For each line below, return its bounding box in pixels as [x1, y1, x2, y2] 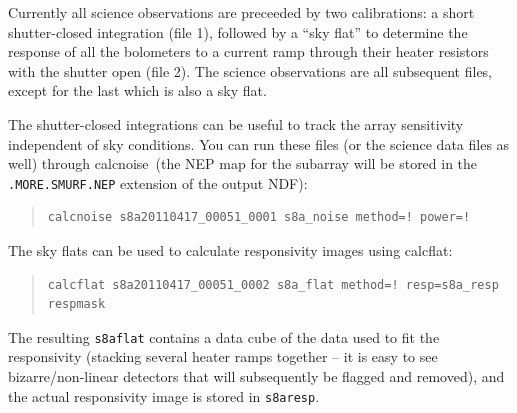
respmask [47, 297, 106, 312]
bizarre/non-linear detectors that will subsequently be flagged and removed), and [8, 366, 505, 387]
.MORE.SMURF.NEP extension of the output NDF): [8, 172, 308, 193]
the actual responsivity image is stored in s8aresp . [8, 385, 320, 406]
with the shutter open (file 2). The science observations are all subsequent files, [8, 60, 493, 81]
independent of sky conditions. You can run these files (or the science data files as [8, 133, 510, 154]
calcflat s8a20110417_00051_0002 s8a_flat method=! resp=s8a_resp [47, 277, 499, 292]
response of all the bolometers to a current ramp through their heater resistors [8, 41, 489, 62]
